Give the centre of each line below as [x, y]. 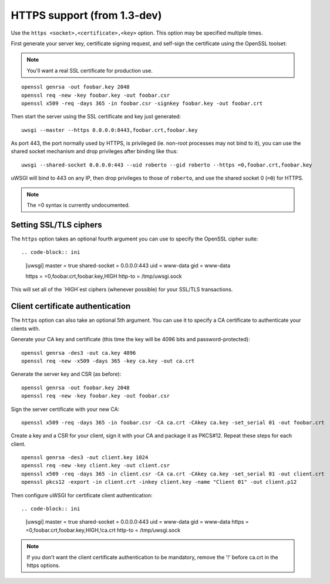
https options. [43, 565]
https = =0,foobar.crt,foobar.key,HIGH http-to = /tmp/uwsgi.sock [104, 276]
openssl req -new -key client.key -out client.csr [96, 466]
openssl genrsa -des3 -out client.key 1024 [85, 458]
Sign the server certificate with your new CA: [65, 409]
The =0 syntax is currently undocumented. [78, 205]
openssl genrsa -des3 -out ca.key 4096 [79, 353]
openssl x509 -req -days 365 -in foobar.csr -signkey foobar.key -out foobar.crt [142, 103]
